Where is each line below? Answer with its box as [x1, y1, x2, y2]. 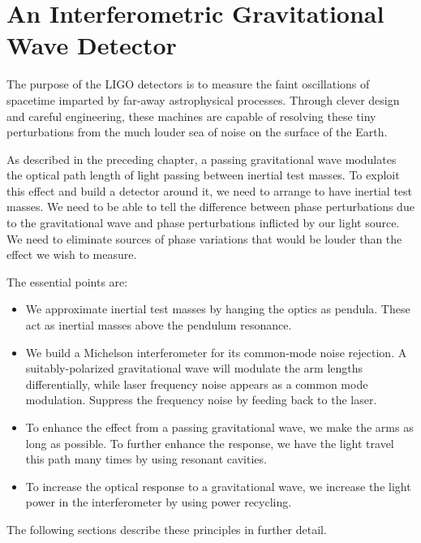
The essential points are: [6, 273, 128, 290]
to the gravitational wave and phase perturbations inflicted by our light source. [6, 214, 400, 231]
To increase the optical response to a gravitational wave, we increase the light [25, 477, 411, 494]
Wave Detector [6, 28, 177, 62]
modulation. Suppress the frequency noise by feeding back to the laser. [25, 391, 377, 408]
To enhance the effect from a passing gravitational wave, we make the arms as [25, 419, 414, 435]
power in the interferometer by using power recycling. [25, 493, 292, 511]
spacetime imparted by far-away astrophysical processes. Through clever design [6, 91, 400, 108]
